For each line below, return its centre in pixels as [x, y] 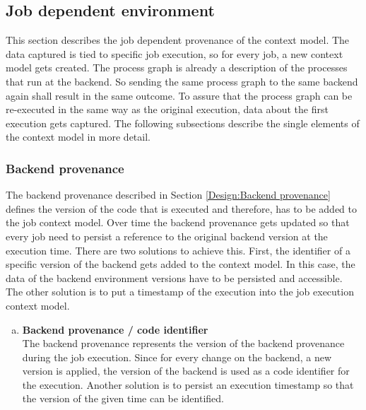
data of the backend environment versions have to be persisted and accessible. [174, 277]
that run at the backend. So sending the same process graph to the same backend [182, 81]
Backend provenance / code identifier [115, 329]
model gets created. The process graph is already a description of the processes [177, 68]
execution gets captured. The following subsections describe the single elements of [183, 123]
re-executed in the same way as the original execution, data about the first [167, 109]
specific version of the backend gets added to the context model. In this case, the [181, 264]
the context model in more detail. [78, 137]
